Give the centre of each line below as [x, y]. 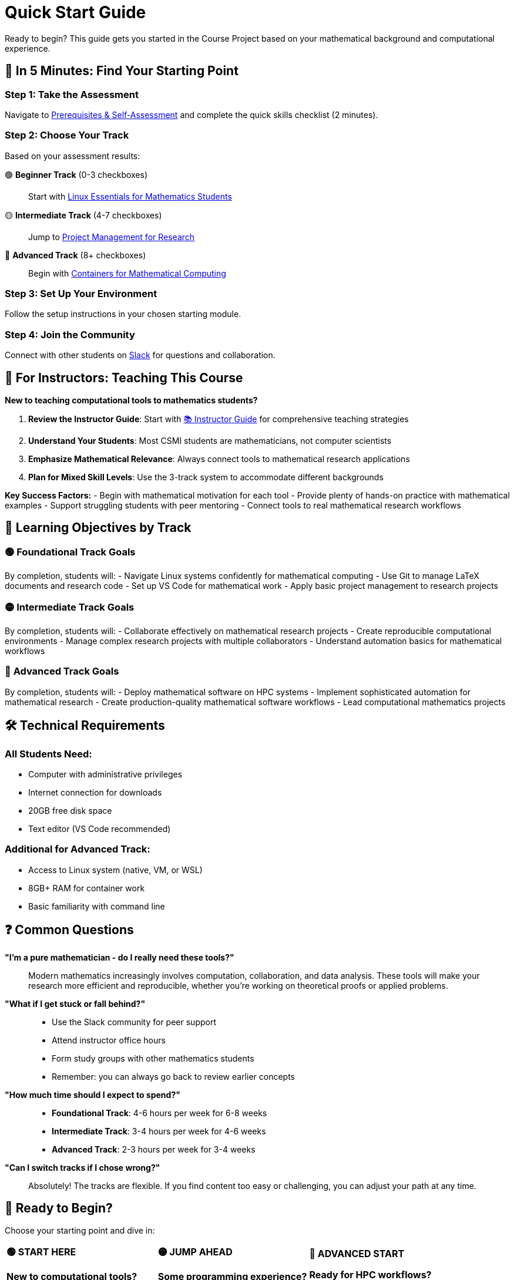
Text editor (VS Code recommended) [100, 829]
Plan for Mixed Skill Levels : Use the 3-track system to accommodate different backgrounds [206, 477]
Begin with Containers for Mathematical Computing [127, 273]
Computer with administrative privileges [105, 774]
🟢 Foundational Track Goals [70, 552]
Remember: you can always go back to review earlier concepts [174, 1076]
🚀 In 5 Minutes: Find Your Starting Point [122, 71]
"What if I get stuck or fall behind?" [75, 1003]
